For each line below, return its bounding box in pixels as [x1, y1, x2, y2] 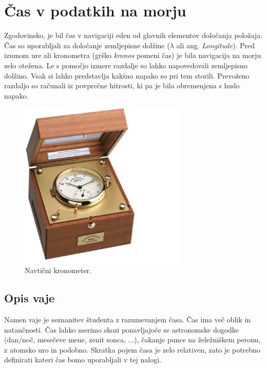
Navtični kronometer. [25, 265, 91, 276]
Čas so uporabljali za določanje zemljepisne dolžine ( [4, 40, 170, 50]
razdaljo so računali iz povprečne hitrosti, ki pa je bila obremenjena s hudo [4, 80, 240, 91]
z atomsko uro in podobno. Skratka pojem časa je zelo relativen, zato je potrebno [4, 344, 260, 355]
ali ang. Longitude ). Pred [176, 40, 255, 50]
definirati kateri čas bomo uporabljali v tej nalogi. [4, 354, 161, 365]
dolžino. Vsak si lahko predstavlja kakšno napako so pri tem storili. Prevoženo [4, 70, 250, 81]
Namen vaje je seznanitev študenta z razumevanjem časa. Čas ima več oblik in [4, 314, 251, 325]
